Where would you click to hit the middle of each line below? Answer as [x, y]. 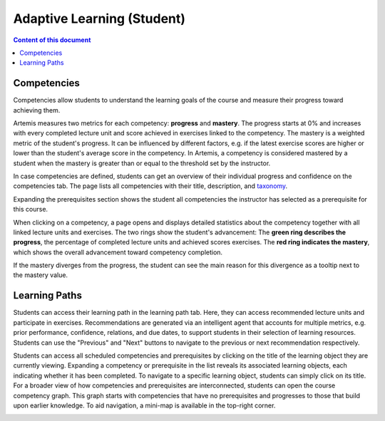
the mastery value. [40, 275]
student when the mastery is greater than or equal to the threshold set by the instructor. [142, 163]
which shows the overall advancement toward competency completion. [118, 252]
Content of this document [52, 40]
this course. [31, 209]
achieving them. [37, 110]
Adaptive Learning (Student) [99, 19]
